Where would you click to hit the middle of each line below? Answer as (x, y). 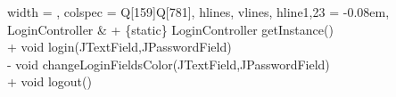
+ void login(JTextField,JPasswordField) (120, 47)
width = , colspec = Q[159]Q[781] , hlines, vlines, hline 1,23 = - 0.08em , (198, 12)
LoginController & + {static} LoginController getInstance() (170, 29)
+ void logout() (49, 81)
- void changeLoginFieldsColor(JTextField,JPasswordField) (169, 64)
